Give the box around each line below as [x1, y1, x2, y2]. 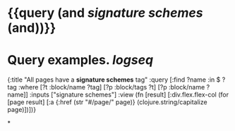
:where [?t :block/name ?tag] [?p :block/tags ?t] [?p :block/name [18, 83, 205, 92]
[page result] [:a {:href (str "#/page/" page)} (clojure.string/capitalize [7, 98, 207, 106]
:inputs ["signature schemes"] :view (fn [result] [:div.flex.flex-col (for [29, 90, 229, 99]
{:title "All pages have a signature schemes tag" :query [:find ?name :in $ [7, 75, 221, 84]
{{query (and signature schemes [7, 5, 203, 21]
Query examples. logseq [7, 52, 154, 68]
